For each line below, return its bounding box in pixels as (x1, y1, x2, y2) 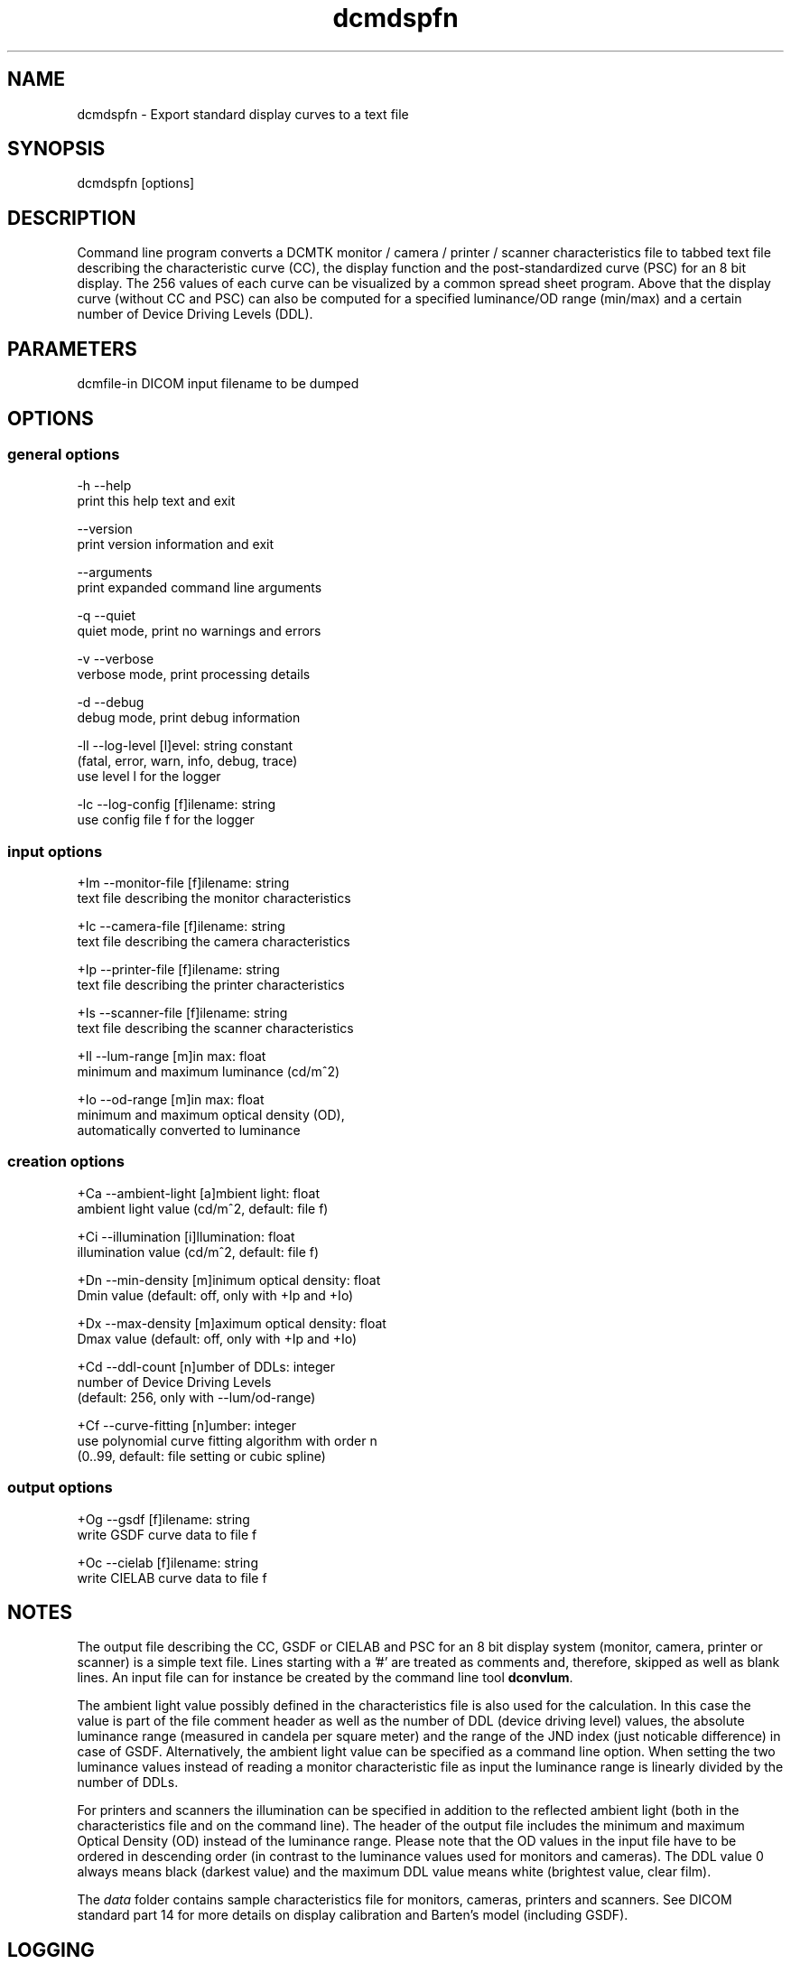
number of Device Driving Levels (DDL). (77, 306, 313, 322)
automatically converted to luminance (77, 1122, 301, 1139)
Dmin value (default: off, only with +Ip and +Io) (77, 1287, 354, 1303)
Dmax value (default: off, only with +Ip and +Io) (77, 1330, 358, 1346)
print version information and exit (77, 536, 275, 553)
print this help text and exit (77, 493, 236, 509)
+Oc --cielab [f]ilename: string (77, 1554, 258, 1570)
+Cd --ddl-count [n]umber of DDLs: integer (77, 1358, 335, 1374)
